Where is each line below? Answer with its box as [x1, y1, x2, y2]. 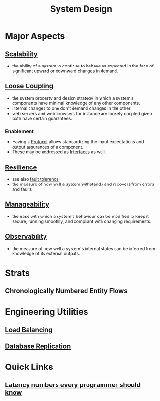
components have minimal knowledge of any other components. [12, 100, 140, 106]
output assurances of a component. [12, 144, 84, 150]
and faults [12, 186, 32, 192]
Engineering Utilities [5, 306, 88, 317]
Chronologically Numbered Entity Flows [5, 287, 128, 295]
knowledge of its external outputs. [12, 251, 81, 256]
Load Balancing [5, 325, 53, 334]
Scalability [5, 50, 38, 58]
